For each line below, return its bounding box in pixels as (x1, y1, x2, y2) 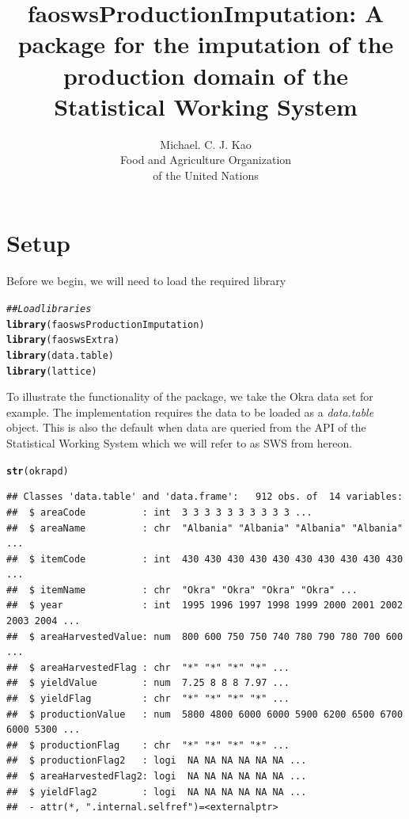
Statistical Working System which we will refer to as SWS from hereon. (6, 435, 353, 451)
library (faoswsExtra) (6, 334, 120, 346)
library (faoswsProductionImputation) (6, 318, 205, 330)
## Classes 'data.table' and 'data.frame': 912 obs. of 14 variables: (6, 491, 403, 503)
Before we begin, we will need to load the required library (6, 272, 286, 289)
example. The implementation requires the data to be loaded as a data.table (6, 403, 374, 420)
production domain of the (62, 59, 349, 91)
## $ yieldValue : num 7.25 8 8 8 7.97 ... (6, 677, 290, 689)
